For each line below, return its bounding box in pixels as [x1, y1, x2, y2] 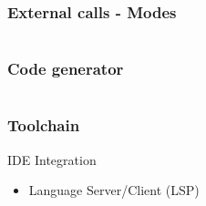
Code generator [7, 57, 124, 80]
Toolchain [7, 114, 80, 137]
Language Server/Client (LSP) [28, 180, 200, 200]
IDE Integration [7, 149, 97, 169]
